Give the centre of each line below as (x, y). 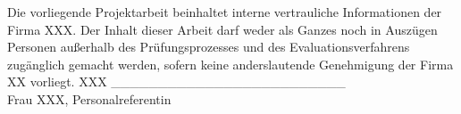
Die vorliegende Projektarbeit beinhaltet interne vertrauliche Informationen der (225, 12)
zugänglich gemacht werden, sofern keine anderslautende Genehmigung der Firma (230, 64)
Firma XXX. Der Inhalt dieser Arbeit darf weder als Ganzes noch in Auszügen (222, 29)
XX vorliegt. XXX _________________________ (176, 81)
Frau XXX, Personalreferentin (89, 98)
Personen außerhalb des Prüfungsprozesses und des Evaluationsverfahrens (209, 47)
